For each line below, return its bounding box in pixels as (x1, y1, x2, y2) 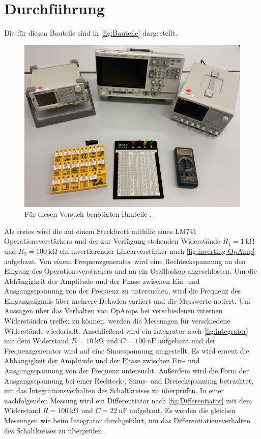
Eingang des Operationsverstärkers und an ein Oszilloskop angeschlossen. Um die (4, 266, 257, 276)
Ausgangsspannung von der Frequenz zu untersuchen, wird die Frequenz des (4, 285, 241, 296)
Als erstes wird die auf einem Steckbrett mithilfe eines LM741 (4, 225, 197, 236)
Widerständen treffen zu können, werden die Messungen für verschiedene (4, 315, 230, 326)
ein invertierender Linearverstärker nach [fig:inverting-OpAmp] (60, 245, 255, 256)
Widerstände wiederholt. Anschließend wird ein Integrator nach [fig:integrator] (4, 325, 248, 336)
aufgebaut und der (158, 335, 216, 346)
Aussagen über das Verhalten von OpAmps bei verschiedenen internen (4, 305, 223, 316)
